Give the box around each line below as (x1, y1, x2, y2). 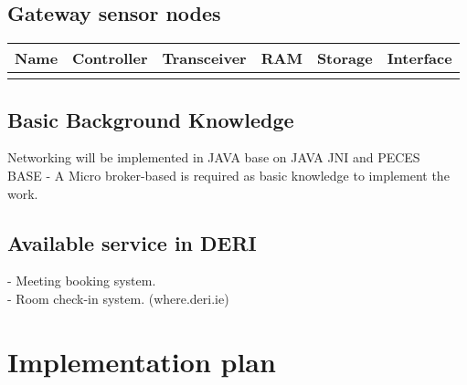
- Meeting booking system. (7, 271, 156, 290)
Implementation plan (7, 342, 276, 380)
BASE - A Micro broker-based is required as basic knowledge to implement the (7, 166, 450, 184)
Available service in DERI (7, 228, 257, 256)
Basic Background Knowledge (7, 105, 294, 133)
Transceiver (162, 47, 247, 69)
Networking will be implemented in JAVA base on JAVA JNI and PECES (7, 148, 420, 167)
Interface (387, 47, 452, 69)
